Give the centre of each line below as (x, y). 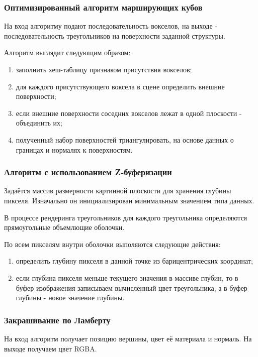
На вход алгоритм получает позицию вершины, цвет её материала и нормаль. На (128, 338)
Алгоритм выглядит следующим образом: (67, 52)
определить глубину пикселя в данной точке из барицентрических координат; (134, 261)
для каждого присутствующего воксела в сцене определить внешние (120, 86)
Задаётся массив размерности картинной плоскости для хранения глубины (118, 191)
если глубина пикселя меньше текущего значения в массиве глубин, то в (127, 277)
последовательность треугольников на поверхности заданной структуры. (115, 35)
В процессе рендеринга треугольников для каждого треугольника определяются (126, 217)
